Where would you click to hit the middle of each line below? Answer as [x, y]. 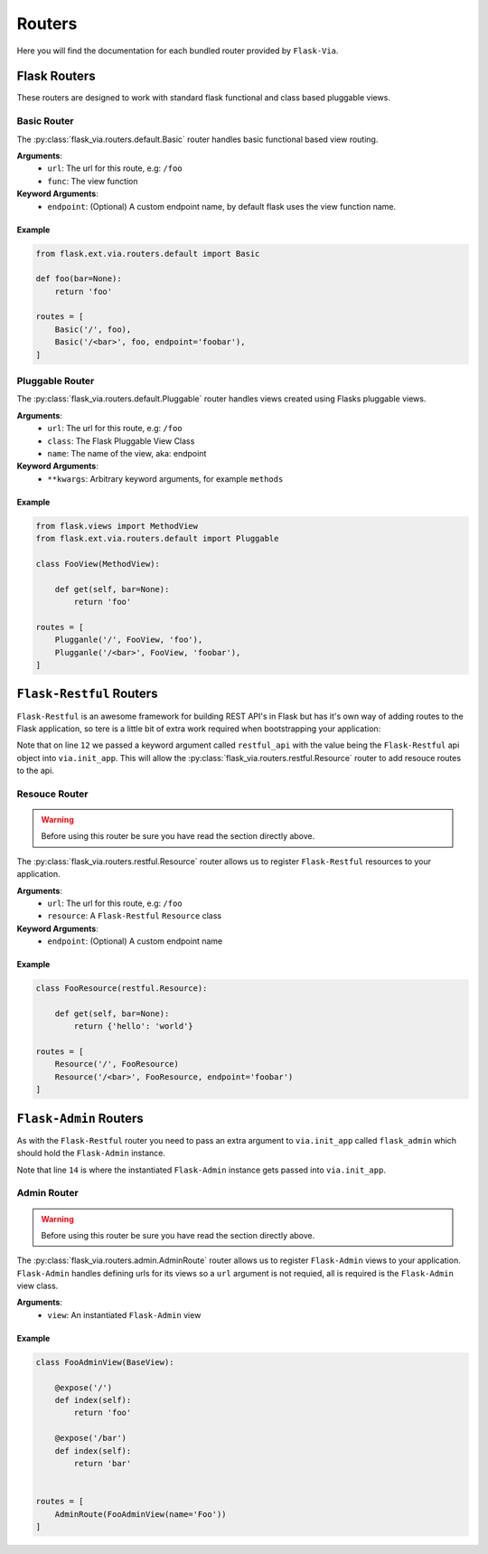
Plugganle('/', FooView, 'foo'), [129, 640]
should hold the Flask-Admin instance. [91, 1154]
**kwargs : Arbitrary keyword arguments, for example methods [165, 478]
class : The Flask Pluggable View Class [121, 441]
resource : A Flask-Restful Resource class [134, 916]
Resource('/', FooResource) [117, 1064]
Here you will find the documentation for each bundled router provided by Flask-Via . [178, 51]
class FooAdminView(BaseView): [105, 1362]
